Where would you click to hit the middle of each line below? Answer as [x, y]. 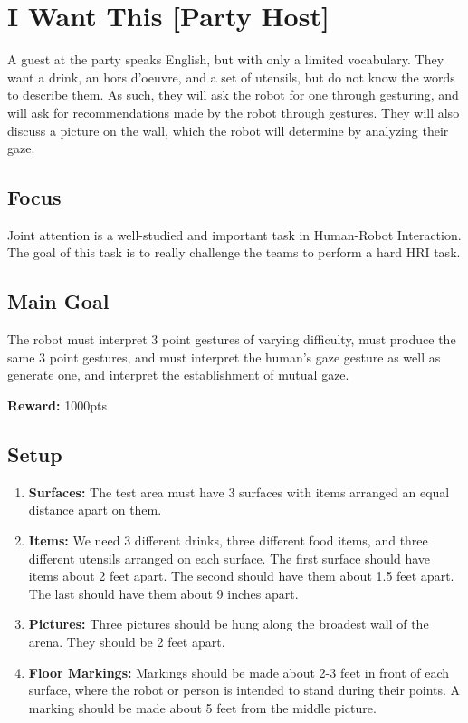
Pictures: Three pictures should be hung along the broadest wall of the [229, 624]
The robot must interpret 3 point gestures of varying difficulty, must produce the [232, 339]
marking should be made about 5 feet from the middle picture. [202, 707]
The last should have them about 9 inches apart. [163, 593]
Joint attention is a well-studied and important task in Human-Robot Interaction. [234, 234]
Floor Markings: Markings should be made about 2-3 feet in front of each [239, 672]
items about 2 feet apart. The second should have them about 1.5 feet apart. [241, 576]
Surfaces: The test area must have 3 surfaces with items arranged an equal [239, 492]
